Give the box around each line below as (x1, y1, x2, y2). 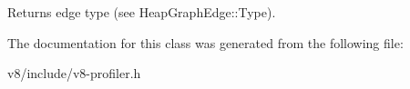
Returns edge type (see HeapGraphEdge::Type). (7, 3, 276, 21)
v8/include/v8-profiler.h (7, 64, 141, 83)
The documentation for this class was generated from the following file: (7, 33, 404, 52)
